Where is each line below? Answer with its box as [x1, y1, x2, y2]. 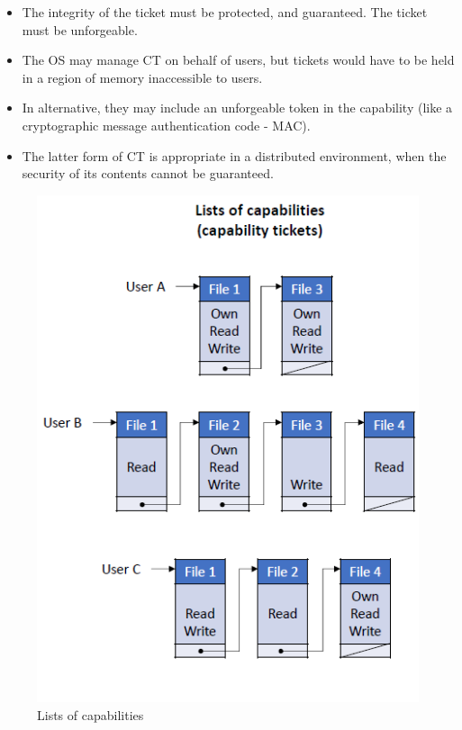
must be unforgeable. [22, 20, 138, 39]
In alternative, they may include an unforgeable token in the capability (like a [22, 98, 453, 117]
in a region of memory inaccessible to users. [22, 68, 263, 86]
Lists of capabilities [37, 706, 144, 725]
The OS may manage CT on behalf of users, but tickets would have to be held [22, 50, 455, 69]
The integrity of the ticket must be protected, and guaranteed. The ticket [22, 3, 428, 21]
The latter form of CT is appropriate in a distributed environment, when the [22, 146, 447, 165]
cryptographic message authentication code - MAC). [22, 115, 311, 134]
